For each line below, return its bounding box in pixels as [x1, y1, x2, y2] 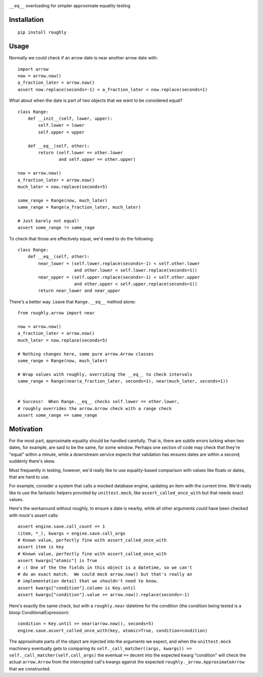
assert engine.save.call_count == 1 [18, 524, 105, 529]
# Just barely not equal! [18, 218, 80, 224]
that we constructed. [9, 666, 51, 672]
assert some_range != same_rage [18, 225, 95, 231]
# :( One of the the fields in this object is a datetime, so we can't [18, 564, 192, 570]
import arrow [18, 66, 49, 72]
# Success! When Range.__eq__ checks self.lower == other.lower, [18, 399, 180, 405]
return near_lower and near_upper [38, 288, 121, 293]
